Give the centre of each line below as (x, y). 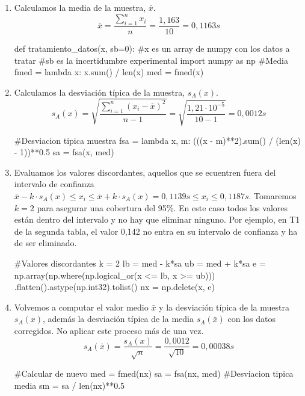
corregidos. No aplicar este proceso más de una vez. (109, 330)
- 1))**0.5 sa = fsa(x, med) (64, 152)
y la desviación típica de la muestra (224, 307)
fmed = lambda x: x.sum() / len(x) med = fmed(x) (109, 72)
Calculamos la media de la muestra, (80, 7)
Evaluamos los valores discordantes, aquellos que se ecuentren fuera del (145, 172)
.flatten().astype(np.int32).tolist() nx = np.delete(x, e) (114, 287)
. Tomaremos (273, 195)
